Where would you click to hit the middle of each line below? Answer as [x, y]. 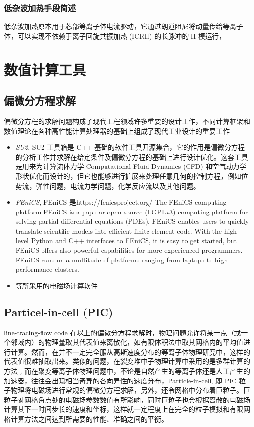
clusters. [67, 269]
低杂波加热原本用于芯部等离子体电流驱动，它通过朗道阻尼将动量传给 [113, 26]
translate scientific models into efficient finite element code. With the [118, 230]
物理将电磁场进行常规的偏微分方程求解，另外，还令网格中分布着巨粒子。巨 [130, 390]
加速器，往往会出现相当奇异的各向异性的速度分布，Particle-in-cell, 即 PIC [120, 380]
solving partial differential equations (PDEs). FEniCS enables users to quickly [132, 221]
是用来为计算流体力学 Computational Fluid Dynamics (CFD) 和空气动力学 [131, 166]
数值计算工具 [45, 69]
